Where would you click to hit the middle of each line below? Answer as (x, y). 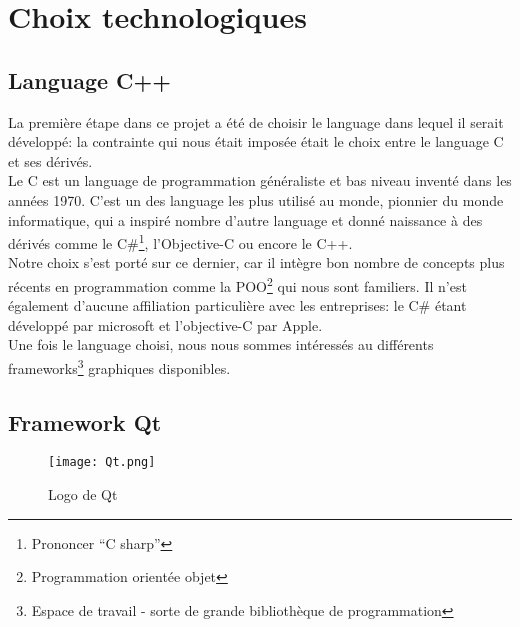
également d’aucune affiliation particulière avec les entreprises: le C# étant (237, 305)
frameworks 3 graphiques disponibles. (119, 366)
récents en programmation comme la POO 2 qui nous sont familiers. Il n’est (237, 284)
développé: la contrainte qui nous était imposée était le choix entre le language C (256, 141)
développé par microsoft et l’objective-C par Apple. (165, 324)
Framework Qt (85, 421)
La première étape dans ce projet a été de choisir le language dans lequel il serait (256, 121)
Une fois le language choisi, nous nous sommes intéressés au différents (221, 344)
